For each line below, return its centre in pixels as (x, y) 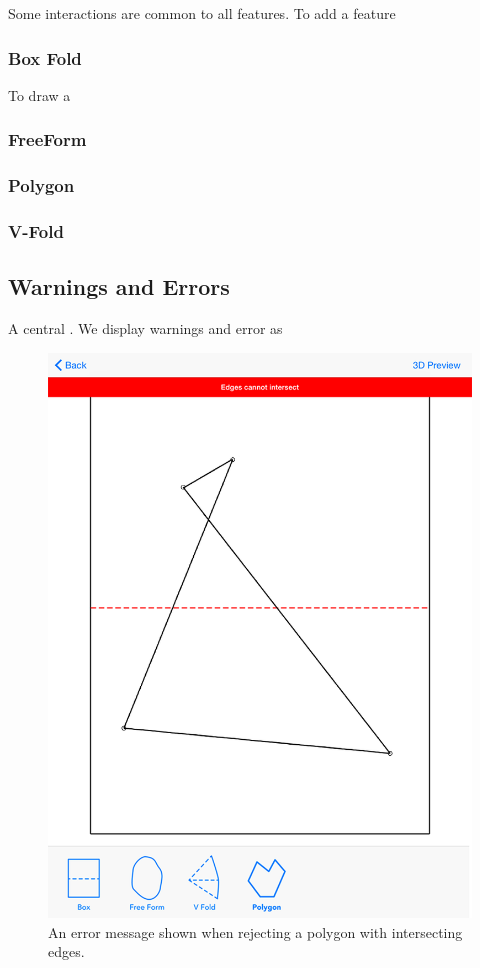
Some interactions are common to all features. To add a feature (202, 13)
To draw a (39, 94)
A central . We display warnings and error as (145, 328)
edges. (66, 951)
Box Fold (45, 57)
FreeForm (47, 139)
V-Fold (36, 231)
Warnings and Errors (119, 286)
